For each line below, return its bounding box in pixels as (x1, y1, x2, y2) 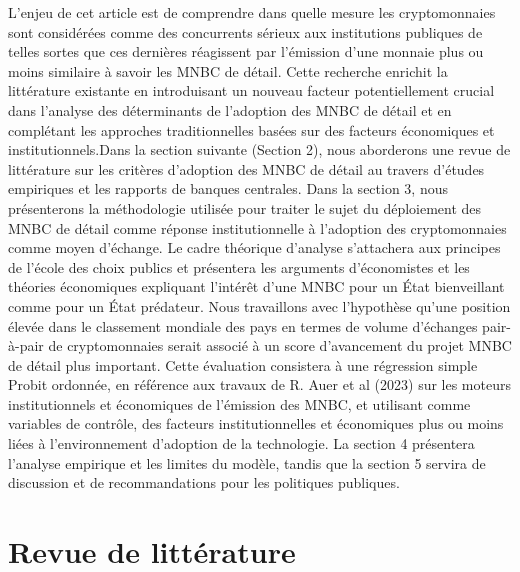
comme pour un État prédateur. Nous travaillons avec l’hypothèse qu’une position (8, 295, 511, 316)
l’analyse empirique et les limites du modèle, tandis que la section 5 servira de (8, 452, 486, 473)
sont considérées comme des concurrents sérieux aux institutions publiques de (8, 21, 483, 42)
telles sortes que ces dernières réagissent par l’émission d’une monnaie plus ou (8, 41, 484, 62)
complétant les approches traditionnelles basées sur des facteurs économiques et (8, 119, 495, 140)
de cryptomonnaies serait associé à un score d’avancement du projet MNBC (48, 335, 512, 356)
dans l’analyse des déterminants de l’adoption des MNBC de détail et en (8, 99, 452, 120)
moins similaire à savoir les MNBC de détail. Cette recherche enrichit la (8, 60, 448, 81)
